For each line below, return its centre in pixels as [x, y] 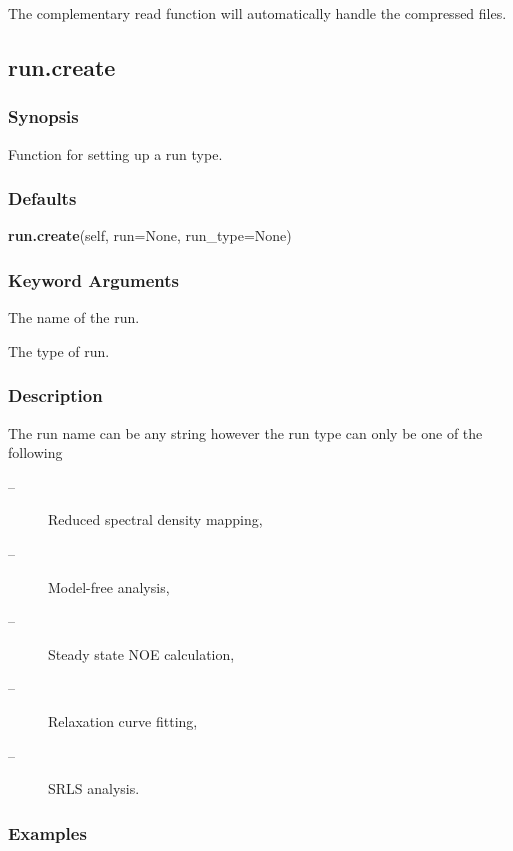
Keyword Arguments [94, 279]
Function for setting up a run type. [115, 153]
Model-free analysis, [109, 586]
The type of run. [59, 350]
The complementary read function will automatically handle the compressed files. [257, 13]
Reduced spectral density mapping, [155, 519]
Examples [47, 832]
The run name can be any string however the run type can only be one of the [245, 432]
